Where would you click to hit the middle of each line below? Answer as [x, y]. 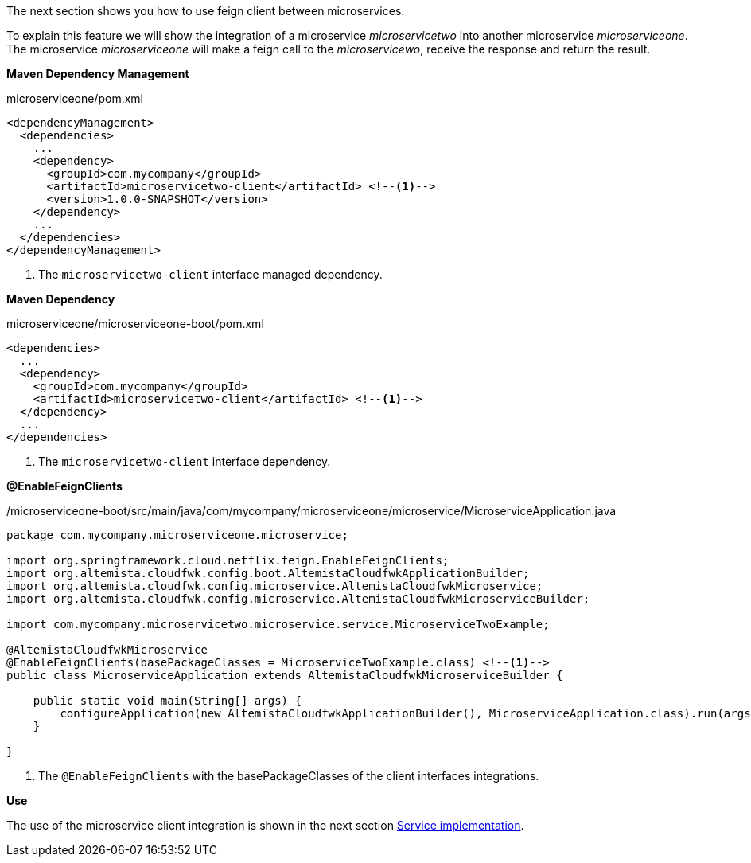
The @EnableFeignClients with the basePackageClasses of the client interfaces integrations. [289, 776]
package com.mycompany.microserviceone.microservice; [177, 535]
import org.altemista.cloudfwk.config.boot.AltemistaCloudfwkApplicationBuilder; [268, 573]
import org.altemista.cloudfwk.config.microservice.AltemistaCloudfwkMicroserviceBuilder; [298, 599]
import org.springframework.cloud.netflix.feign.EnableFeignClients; [228, 560]
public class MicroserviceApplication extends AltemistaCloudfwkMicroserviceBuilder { [285, 675]
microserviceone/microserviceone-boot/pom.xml [135, 324]
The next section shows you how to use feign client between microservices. [206, 11]
